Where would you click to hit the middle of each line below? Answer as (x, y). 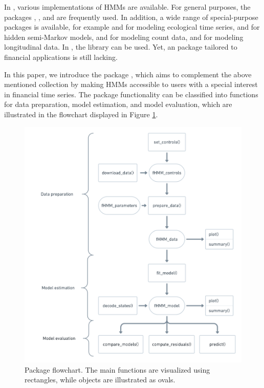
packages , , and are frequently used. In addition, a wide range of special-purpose (131, 17)
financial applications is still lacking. (61, 57)
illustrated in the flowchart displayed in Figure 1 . (81, 114)
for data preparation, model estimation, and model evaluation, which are (118, 104)
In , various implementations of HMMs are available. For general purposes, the (127, 7)
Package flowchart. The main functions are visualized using (117, 369)
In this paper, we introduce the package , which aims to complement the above (128, 74)
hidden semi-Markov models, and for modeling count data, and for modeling (124, 37)
